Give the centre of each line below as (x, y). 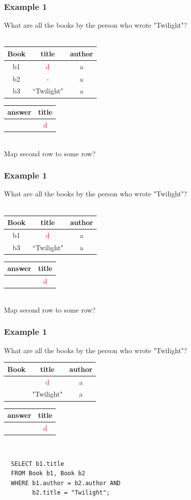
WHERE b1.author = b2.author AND (66, 483)
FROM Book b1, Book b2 (48, 474)
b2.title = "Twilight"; (71, 493)
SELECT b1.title (38, 464)
